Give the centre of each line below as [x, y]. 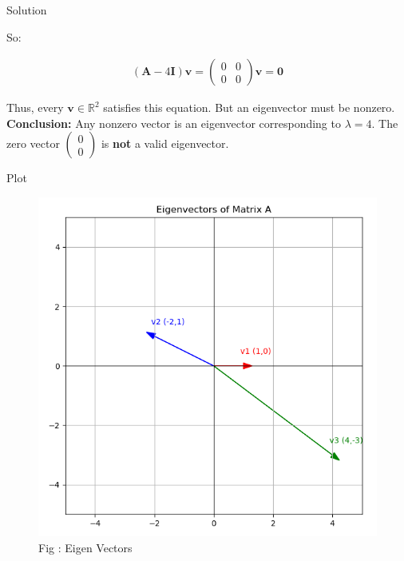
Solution [27, 10]
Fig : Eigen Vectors [85, 547]
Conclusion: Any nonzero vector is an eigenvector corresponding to [174, 123]
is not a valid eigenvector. [165, 143]
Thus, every [35, 107]
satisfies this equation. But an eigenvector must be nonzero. [249, 107]
